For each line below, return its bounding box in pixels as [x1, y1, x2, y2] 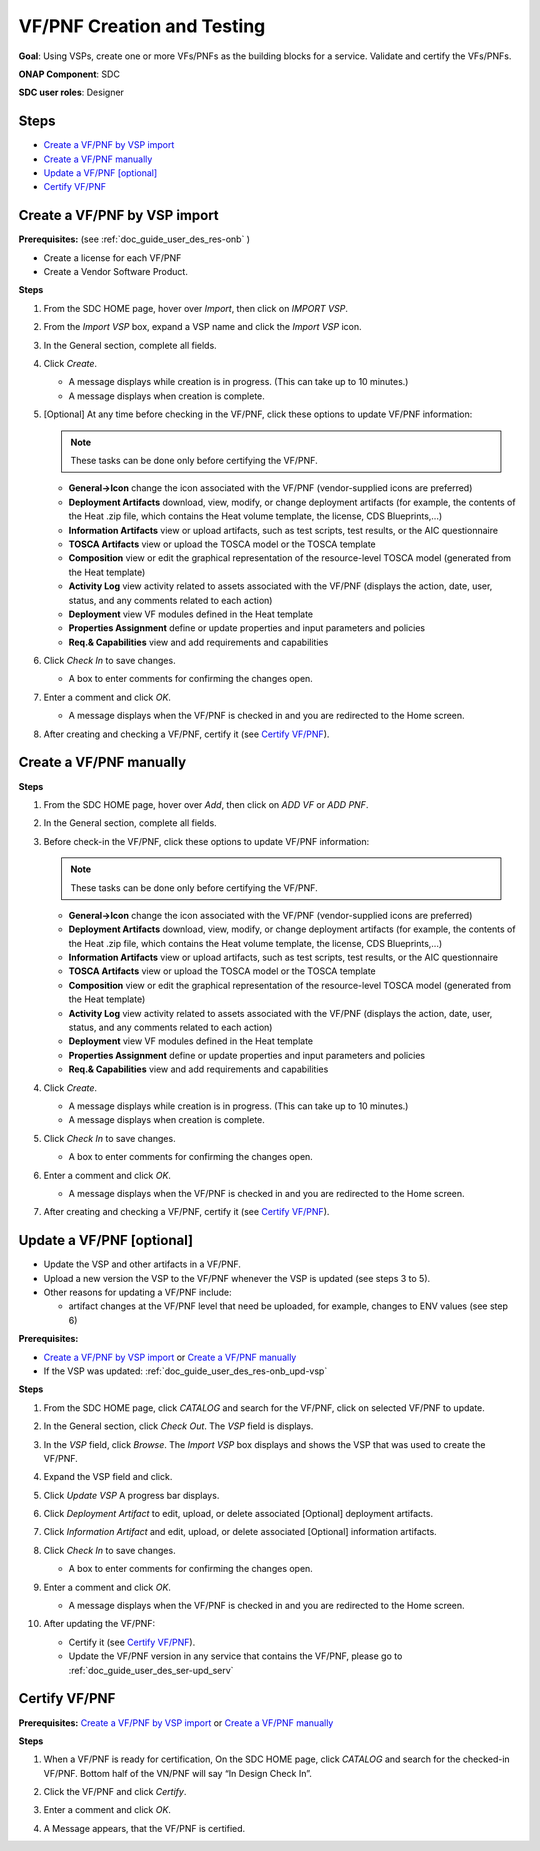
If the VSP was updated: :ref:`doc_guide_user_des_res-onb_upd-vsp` [43, 1365, 328, 1377]
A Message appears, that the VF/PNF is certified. [43, 1822, 246, 1834]
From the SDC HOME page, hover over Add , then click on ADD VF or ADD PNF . [43, 798, 369, 810]
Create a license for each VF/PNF [43, 251, 182, 264]
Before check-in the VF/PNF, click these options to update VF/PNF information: [43, 835, 370, 847]
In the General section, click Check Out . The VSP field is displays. [43, 1420, 314, 1432]
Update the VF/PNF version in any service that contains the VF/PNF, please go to [68, 1650, 403, 1662]
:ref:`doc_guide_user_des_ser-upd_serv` [68, 1664, 234, 1676]
